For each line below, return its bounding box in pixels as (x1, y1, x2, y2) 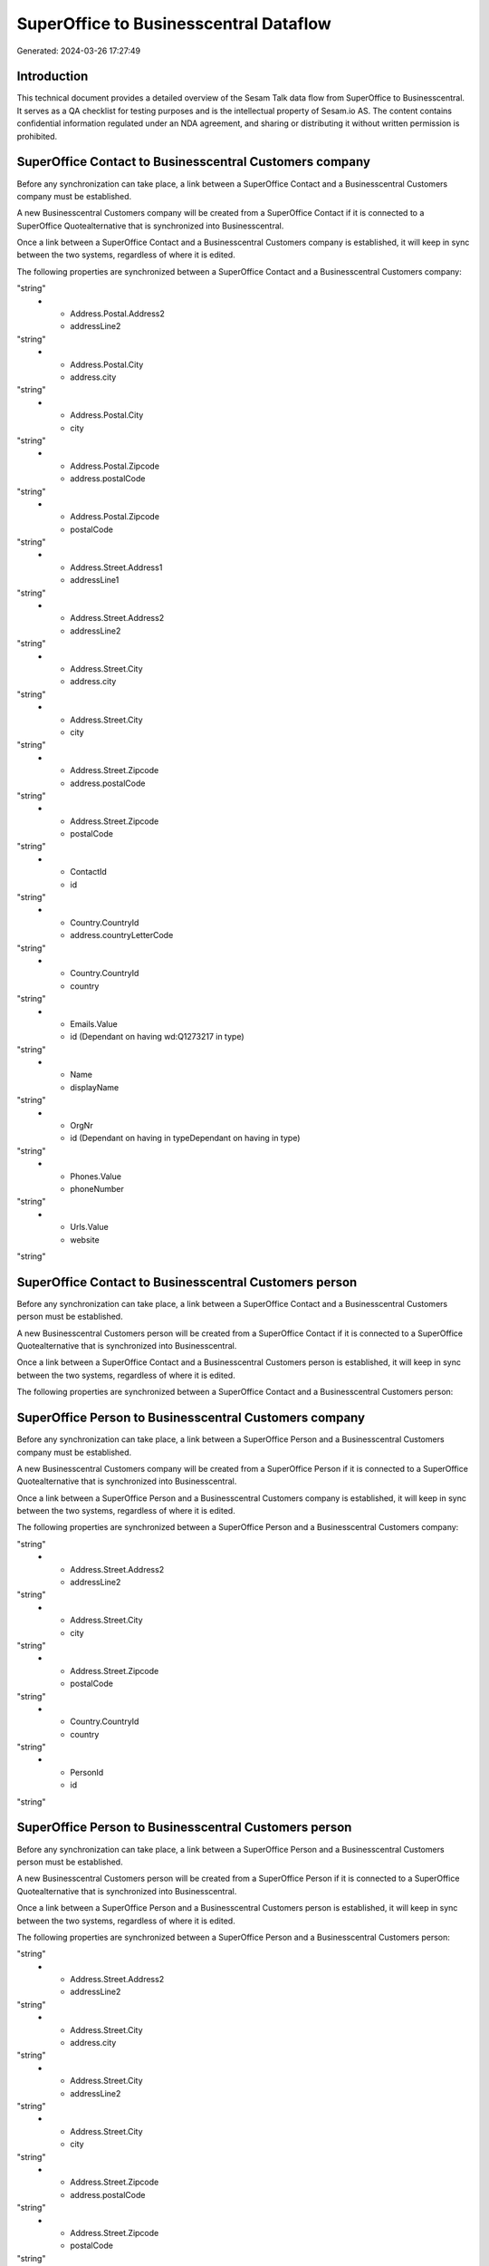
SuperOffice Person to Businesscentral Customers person (16, 1820, 352, 1835)
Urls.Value (70, 1222, 109, 1233)
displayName (70, 1081, 120, 1092)
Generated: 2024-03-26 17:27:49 (16, 45, 141, 56)
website (70, 1234, 100, 1245)
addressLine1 (70, 575, 120, 586)
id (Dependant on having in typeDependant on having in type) (70, 1133, 301, 1144)
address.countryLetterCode (70, 930, 174, 941)
